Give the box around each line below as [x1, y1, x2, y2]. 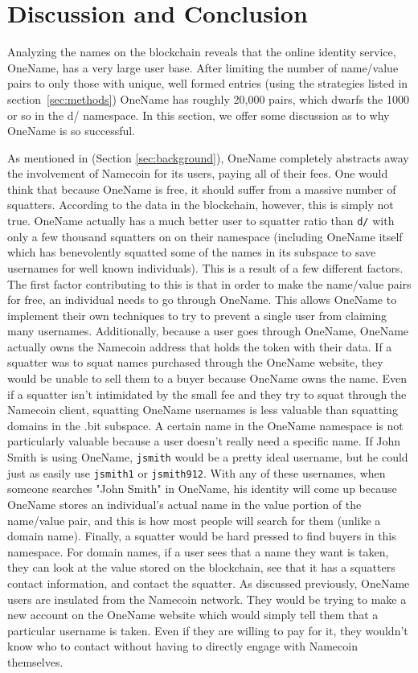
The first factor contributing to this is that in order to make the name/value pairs [7, 275, 412, 292]
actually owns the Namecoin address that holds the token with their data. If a [7, 338, 392, 355]
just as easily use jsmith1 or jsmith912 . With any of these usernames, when [7, 464, 386, 481]
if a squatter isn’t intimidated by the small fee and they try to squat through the [7, 385, 407, 402]
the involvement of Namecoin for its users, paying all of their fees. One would [7, 165, 388, 182]
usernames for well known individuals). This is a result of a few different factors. [7, 259, 404, 276]
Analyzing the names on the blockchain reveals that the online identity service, [7, 43, 396, 60]
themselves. [7, 653, 64, 670]
